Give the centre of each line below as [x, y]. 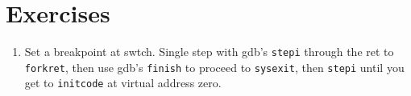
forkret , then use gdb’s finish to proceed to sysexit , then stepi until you [214, 67]
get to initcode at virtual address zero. [123, 83]
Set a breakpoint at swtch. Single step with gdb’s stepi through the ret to [209, 52]
